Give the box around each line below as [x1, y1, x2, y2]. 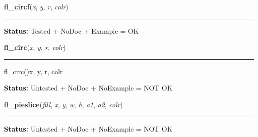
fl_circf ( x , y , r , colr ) [4, 1, 68, 11]
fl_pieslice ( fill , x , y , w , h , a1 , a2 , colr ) [4, 99, 123, 109]
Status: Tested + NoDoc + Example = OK [4, 25, 139, 36]
